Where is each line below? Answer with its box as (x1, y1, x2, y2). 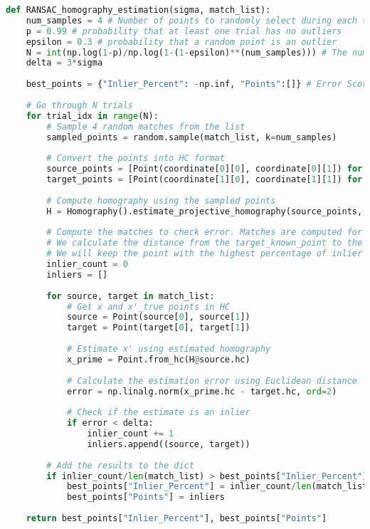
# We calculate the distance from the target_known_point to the (46, 238, 363, 248)
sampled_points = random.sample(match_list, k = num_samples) (46, 132, 337, 142)
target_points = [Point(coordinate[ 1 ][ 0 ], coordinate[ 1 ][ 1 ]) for (46, 174, 363, 184)
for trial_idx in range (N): (26, 110, 159, 121)
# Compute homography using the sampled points (46, 195, 276, 206)
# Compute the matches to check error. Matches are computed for (46, 227, 363, 238)
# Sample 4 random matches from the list (46, 121, 245, 132)
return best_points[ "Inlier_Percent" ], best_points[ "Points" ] (26, 513, 327, 523)
